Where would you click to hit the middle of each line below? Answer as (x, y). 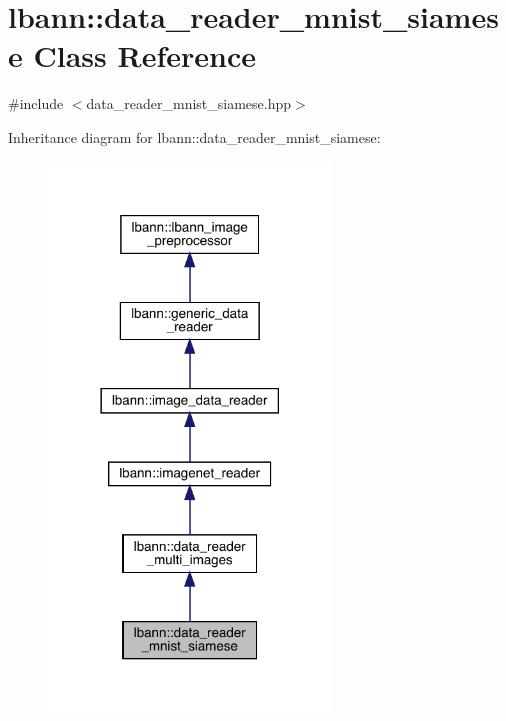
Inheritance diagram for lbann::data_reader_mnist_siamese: (194, 136)
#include (36, 103)
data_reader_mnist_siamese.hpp (189, 103)
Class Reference (144, 55)
